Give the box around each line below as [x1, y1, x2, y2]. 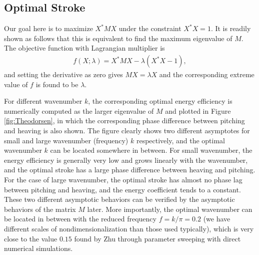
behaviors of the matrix [4, 203, 76, 214]
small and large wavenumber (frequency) [4, 135, 128, 145]
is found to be [35, 79, 78, 89]
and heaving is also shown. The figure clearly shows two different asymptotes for [4, 125, 250, 135]
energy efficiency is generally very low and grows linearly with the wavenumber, [4, 154, 248, 165]
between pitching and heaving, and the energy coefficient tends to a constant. [4, 184, 241, 194]
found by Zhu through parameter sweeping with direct [74, 233, 241, 243]
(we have [203, 213, 230, 224]
